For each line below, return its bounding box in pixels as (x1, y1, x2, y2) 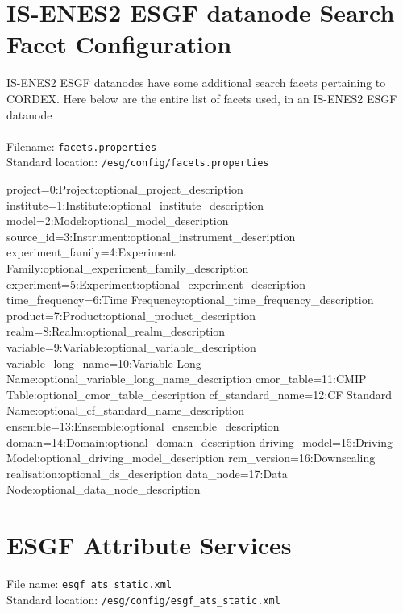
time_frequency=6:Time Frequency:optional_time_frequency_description (6, 291, 374, 308)
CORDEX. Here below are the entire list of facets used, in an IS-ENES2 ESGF (6, 90, 397, 106)
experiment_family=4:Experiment (6, 244, 176, 261)
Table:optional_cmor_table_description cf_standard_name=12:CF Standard (6, 386, 393, 402)
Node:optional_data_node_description (6, 481, 201, 498)
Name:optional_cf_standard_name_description (6, 402, 245, 419)
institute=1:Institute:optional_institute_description (6, 196, 264, 213)
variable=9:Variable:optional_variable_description (6, 338, 256, 355)
